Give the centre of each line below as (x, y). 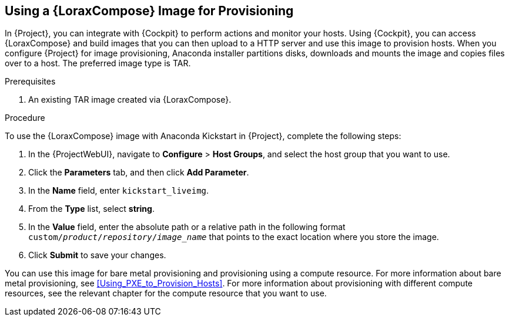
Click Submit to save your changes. (97, 255)
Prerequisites (30, 82)
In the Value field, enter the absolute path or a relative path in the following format (187, 227)
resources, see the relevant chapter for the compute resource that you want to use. (166, 293)
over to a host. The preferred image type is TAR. (98, 63)
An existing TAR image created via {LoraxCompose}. (130, 100)
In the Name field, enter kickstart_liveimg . (119, 191)
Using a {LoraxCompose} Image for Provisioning (149, 11)
